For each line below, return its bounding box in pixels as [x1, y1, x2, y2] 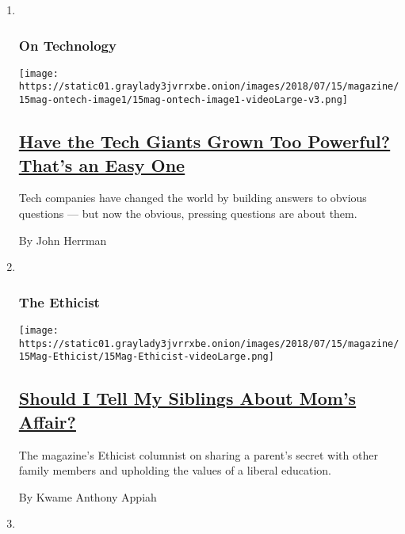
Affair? [18, 409, 76, 433]
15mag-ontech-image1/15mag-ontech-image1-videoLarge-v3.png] [18, 94, 349, 106]
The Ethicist [18, 292, 100, 311]
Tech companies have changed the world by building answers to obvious [18, 189, 367, 206]
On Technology [18, 35, 117, 55]
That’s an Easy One [18, 152, 185, 177]
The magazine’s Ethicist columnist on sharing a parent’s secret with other [18, 446, 378, 463]
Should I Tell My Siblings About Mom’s [18, 386, 357, 410]
